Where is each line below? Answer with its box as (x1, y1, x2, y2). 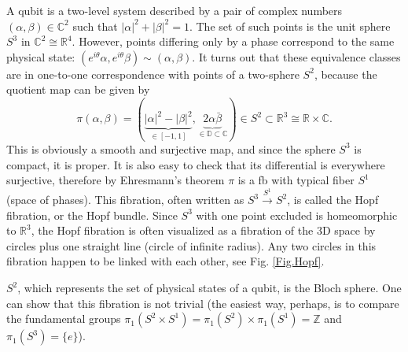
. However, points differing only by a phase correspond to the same (72, 33, 395, 50)
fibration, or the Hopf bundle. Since (6, 206, 178, 223)
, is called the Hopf (287, 191, 379, 208)
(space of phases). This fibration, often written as (6, 191, 244, 208)
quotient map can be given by (6, 81, 150, 98)
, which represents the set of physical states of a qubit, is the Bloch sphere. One (17, 280, 402, 296)
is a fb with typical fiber (237, 172, 355, 188)
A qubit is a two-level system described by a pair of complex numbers (6, 2, 343, 18)
